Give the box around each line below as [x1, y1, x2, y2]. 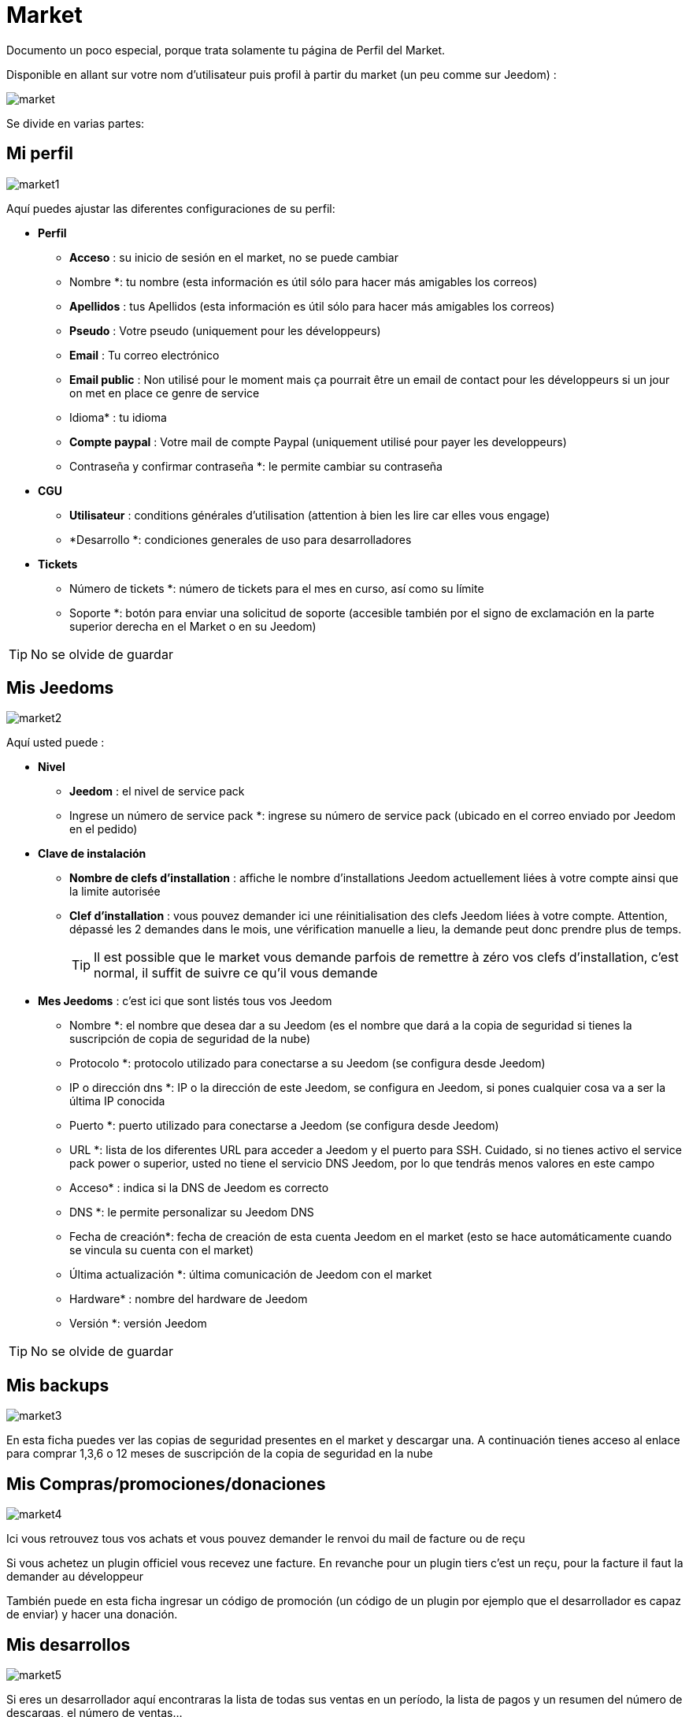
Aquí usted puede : [6, 736, 105, 750]
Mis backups [6, 1375, 109, 1395]
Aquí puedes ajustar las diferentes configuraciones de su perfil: [6, 201, 335, 215]
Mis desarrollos [6, 1634, 131, 1655]
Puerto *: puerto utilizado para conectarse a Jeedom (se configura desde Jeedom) [69, 1119, 499, 1133]
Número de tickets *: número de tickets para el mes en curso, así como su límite [69, 581, 484, 595]
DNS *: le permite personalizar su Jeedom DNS [69, 1205, 314, 1220]
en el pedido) [69, 822, 138, 836]
